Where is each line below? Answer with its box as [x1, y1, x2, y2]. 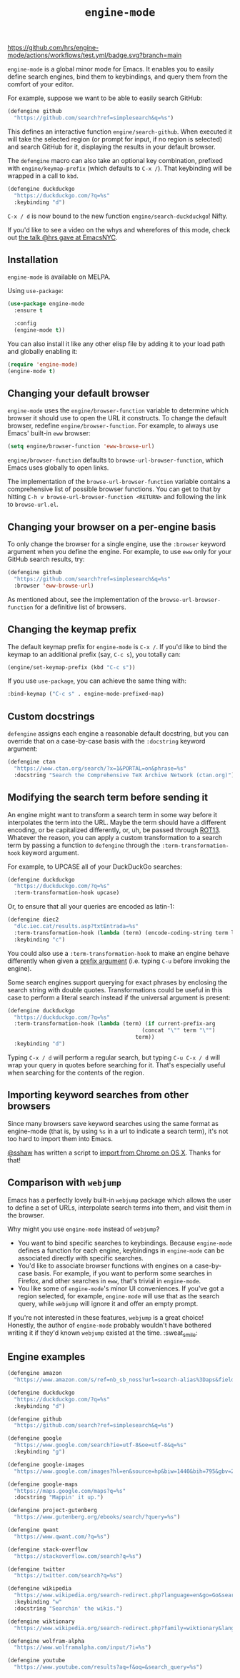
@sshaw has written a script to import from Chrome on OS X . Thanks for [7, 1148, 221, 1157]
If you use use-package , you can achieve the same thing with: [7, 676, 187, 685]
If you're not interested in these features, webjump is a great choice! [7, 1313, 204, 1321]
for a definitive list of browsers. [34, 603, 126, 611]
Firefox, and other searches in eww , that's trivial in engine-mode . [17, 1276, 201, 1285]
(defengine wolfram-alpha [7, 1637, 84, 1644]
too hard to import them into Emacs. [7, 1134, 113, 1142]
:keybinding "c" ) [14, 936, 66, 943]
